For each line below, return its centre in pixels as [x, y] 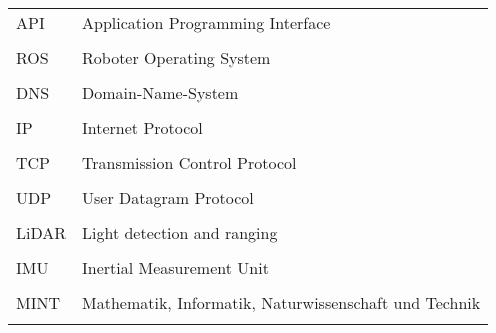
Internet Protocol [142, 127]
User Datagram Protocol [168, 197]
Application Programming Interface [206, 22]
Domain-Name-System [160, 92]
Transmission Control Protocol [189, 162]
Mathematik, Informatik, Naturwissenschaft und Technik [281, 302]
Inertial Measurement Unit [175, 267]
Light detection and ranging [180, 232]
